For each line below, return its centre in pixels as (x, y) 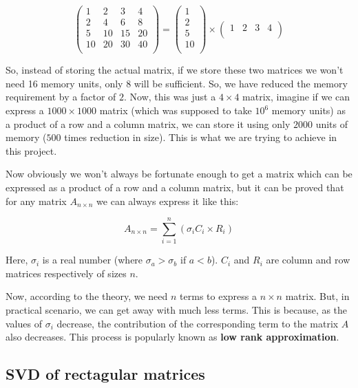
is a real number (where (93, 260)
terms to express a (218, 296)
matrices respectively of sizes (66, 273)
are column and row (308, 260)
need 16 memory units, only (64, 83)
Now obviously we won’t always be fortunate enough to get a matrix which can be (179, 174)
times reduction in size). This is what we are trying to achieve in (201, 137)
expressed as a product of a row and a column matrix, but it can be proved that (175, 187)
